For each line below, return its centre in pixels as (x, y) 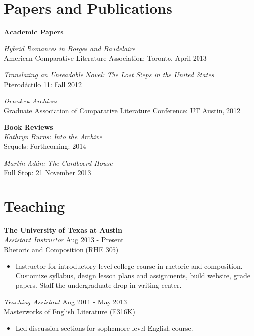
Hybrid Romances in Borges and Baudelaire (70, 48)
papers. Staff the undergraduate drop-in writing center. (99, 285)
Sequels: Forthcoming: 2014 (45, 146)
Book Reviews (28, 127)
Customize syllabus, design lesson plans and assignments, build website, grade (133, 275)
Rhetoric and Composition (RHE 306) (61, 249)
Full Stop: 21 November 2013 (48, 172)
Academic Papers (34, 32)
